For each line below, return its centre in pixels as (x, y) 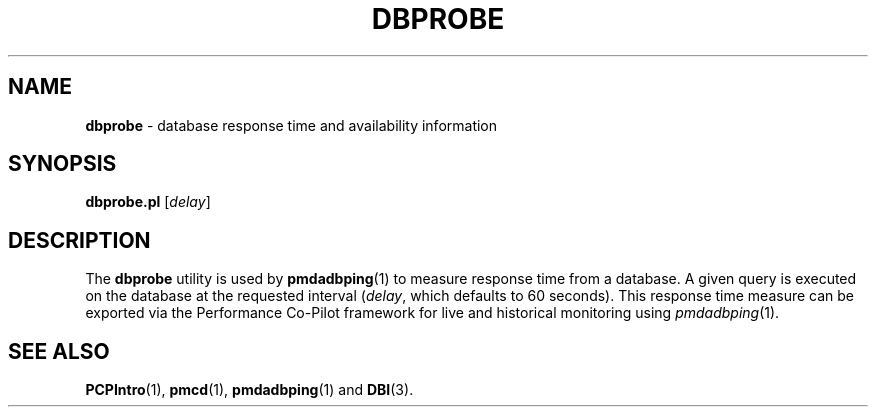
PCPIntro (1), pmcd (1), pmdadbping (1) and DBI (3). (249, 390)
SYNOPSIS (62, 164)
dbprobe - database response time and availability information (291, 125)
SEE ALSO (59, 351)
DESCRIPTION (79, 240)
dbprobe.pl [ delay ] (148, 202)
